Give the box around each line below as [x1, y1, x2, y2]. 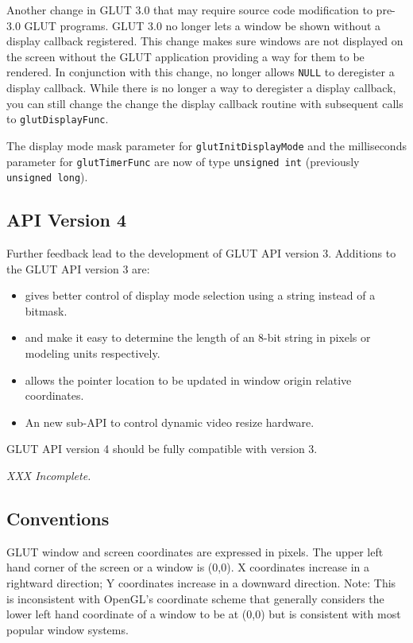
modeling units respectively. [25, 345, 160, 362]
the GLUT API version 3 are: [6, 260, 150, 277]
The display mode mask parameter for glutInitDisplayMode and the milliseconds [6, 137, 407, 153]
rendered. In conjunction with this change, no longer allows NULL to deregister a [6, 64, 395, 80]
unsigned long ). [6, 168, 88, 185]
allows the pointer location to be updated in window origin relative [25, 371, 352, 388]
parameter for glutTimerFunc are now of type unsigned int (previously [6, 153, 360, 169]
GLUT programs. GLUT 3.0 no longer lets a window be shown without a [24, 17, 381, 33]
